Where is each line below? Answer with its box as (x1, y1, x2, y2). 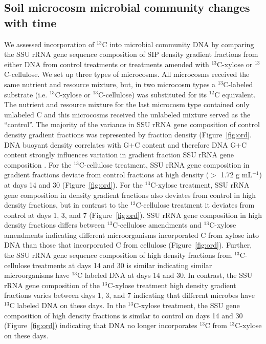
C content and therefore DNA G (135, 139, 236, 150)
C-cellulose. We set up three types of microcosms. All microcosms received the (4, 69, 250, 79)
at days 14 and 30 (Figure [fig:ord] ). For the (4, 179, 143, 190)
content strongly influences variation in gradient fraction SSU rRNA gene (4, 149, 234, 160)
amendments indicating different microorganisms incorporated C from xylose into (4, 229, 259, 240)
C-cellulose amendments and (112, 219, 202, 230)
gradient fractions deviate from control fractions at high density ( (4, 169, 209, 180)
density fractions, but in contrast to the (4, 199, 128, 210)
